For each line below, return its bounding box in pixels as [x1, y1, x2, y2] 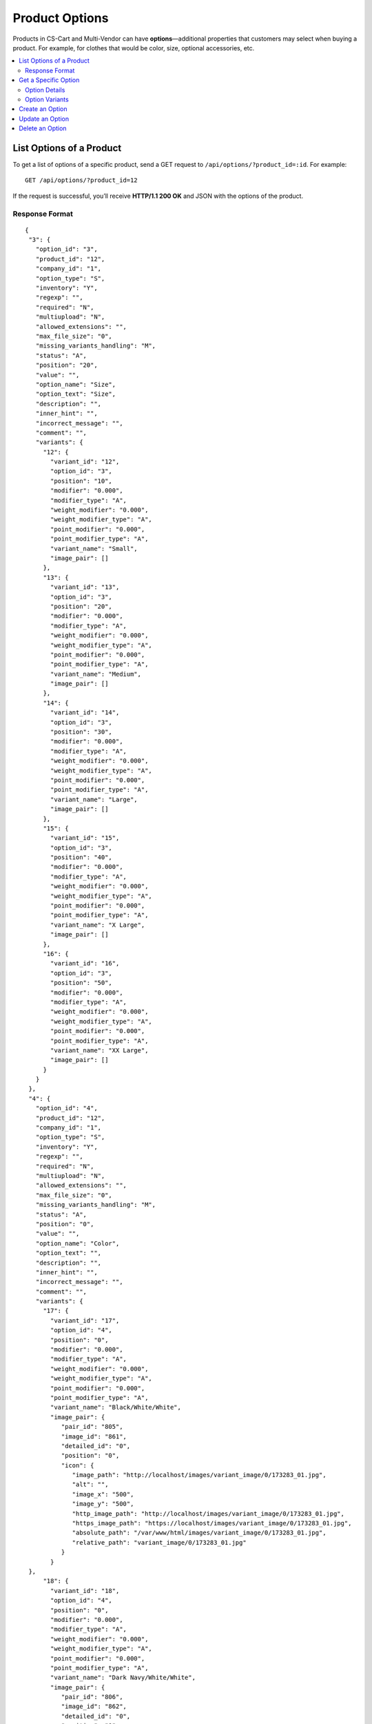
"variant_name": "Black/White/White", [50, 1403, 182, 1412]
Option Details [25, 86, 65, 94]
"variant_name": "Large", [50, 795, 138, 803]
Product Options [12, 10, 109, 26]
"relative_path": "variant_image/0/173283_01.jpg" [72, 1538, 247, 1546]
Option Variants [25, 95, 69, 103]
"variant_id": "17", [50, 1316, 120, 1324]
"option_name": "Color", [35, 1239, 120, 1247]
